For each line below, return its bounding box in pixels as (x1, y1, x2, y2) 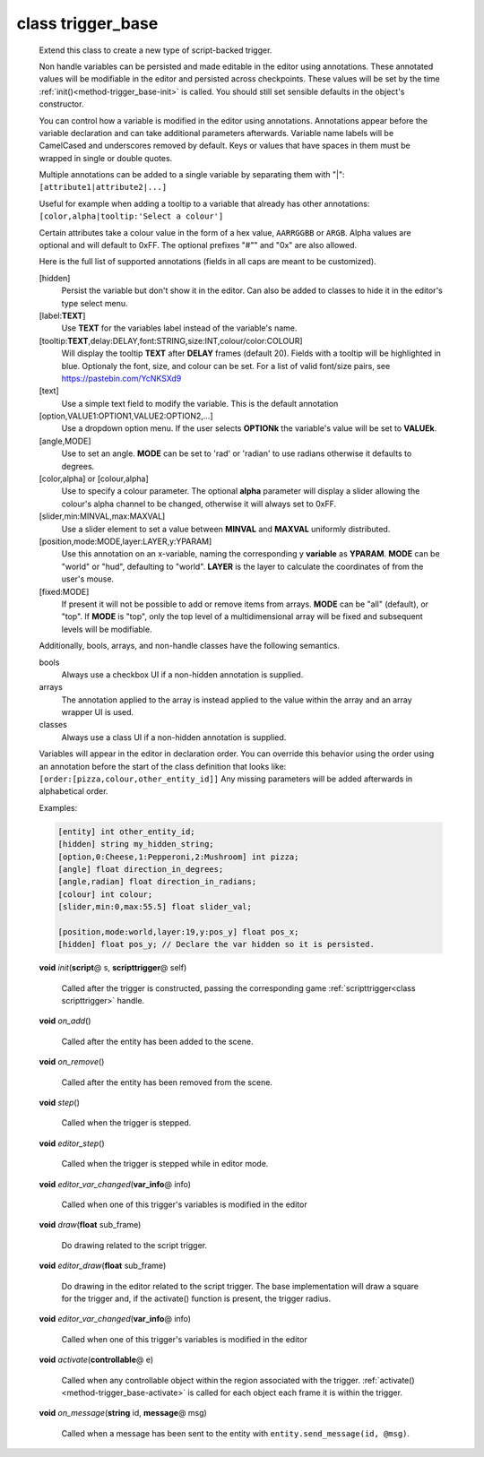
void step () (39, 1098, 80, 1108)
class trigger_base (16, 13, 159, 33)
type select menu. (61, 297, 129, 308)
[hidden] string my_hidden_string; (57, 839, 214, 849)
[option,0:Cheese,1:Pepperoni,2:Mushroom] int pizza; (57, 851, 299, 862)
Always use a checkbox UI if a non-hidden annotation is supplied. (61, 668, 304, 680)
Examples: (39, 802, 78, 813)
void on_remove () (39, 1056, 105, 1067)
